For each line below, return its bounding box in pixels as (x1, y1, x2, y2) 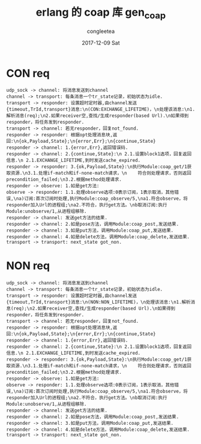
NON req (6, 259, 50, 273)
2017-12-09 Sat (82, 39, 120, 46)
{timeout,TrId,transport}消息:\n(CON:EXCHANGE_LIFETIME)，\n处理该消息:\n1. (6, 106, 196, 113)
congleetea (86, 28, 115, 35)
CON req (6, 67, 50, 80)
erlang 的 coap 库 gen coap (35, 5, 166, 21)
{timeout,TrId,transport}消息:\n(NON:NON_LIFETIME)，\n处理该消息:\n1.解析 (6, 299, 191, 305)
